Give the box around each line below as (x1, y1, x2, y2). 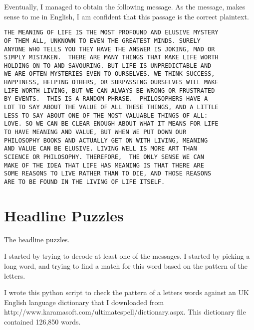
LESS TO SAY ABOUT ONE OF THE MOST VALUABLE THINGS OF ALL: (4, 112, 208, 119)
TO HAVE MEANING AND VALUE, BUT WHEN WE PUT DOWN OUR (4, 129, 187, 136)
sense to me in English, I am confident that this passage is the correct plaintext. (4, 11, 249, 21)
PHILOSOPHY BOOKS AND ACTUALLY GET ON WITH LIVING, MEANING (4, 137, 208, 144)
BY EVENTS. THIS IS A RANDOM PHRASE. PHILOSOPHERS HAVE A (4, 95, 208, 103)
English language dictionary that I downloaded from (4, 297, 164, 307)
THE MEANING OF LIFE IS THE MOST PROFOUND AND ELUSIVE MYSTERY (4, 29, 219, 36)
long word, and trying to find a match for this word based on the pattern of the (4, 260, 248, 271)
